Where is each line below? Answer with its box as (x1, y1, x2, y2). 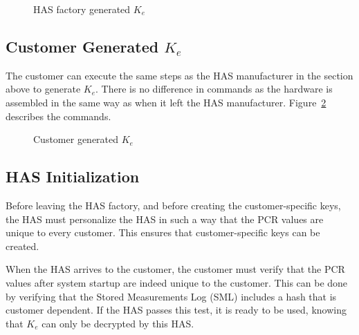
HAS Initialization (6, 166, 140, 187)
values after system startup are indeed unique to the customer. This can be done (6, 275, 348, 289)
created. (6, 238, 39, 253)
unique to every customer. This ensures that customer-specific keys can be (6, 225, 320, 240)
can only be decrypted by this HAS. (42, 316, 194, 330)
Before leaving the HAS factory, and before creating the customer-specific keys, (6, 198, 341, 212)
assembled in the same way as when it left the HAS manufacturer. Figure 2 (6, 95, 326, 109)
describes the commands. (6, 108, 111, 123)
